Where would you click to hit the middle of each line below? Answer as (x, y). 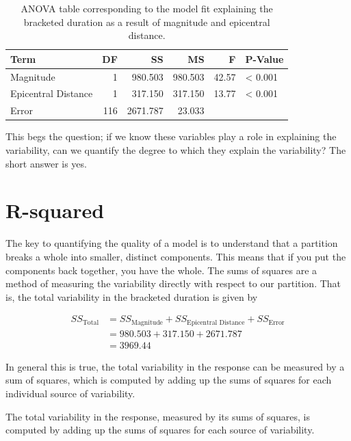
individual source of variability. (70, 393)
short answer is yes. (46, 163)
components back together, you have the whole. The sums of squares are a (161, 270)
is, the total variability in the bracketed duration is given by (132, 296)
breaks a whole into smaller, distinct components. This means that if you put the (176, 256)
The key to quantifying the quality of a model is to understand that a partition (172, 243)
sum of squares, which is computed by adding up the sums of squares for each (169, 380)
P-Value (264, 58)
